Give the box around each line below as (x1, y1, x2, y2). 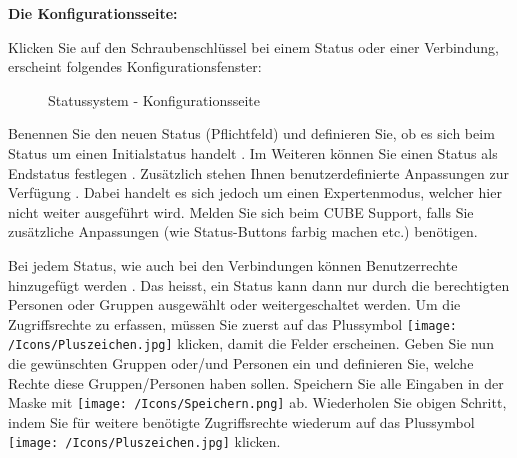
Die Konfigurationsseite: (8, 3, 178, 23)
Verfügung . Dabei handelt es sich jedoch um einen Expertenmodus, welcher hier (8, 182, 502, 203)
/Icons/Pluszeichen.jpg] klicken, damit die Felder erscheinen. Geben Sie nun (8, 333, 494, 354)
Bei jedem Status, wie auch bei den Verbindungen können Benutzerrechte (8, 254, 458, 275)
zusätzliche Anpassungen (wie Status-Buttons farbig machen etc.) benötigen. (8, 221, 478, 242)
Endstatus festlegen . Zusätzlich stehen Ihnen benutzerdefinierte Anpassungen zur (8, 162, 509, 183)
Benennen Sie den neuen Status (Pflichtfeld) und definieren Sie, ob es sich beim (8, 123, 495, 144)
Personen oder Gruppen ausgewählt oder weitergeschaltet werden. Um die (8, 294, 461, 315)
